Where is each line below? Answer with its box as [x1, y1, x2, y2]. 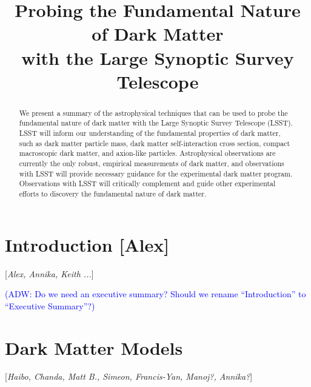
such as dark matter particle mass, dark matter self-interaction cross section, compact [19, 138, 290, 148]
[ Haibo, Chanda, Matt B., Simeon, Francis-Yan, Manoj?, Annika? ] [5, 370, 253, 383]
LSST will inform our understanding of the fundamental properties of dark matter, [19, 128, 281, 138]
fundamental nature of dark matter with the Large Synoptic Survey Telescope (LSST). [19, 118, 293, 128]
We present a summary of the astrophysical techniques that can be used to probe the [19, 107, 288, 118]
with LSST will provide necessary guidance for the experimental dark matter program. [19, 168, 293, 178]
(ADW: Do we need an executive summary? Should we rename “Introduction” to [5, 288, 306, 300]
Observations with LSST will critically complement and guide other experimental [19, 178, 276, 189]
